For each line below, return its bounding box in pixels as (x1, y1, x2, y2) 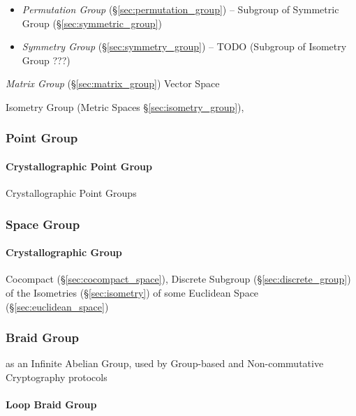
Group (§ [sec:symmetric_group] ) (22, 15, 162, 30)
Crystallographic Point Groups (6, 186, 137, 200)
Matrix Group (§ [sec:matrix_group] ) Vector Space (6, 76, 220, 91)
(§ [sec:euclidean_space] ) (6, 299, 109, 313)
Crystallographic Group (6, 245, 122, 260)
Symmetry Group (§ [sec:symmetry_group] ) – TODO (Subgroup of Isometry (22, 39, 347, 54)
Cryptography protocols (6, 370, 107, 385)
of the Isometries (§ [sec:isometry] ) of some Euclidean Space (6, 285, 259, 300)
